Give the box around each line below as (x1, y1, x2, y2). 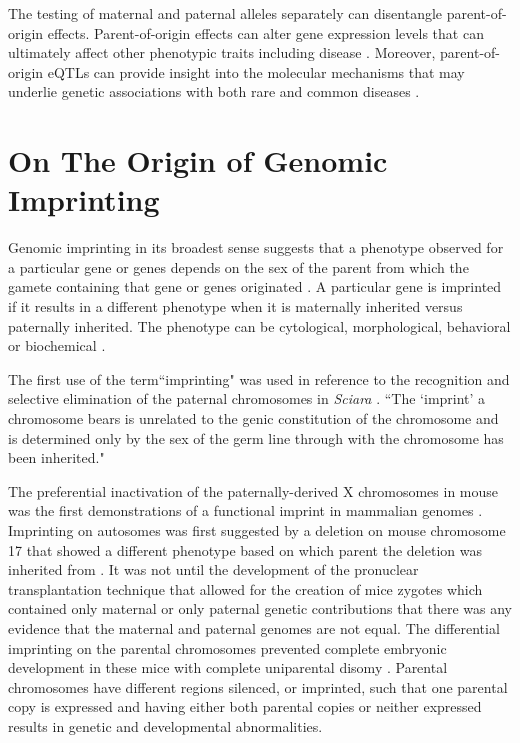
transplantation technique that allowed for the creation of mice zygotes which (8, 578, 483, 599)
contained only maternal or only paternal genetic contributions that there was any (8, 598, 512, 619)
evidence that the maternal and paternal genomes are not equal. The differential (8, 617, 500, 638)
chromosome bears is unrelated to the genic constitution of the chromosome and (8, 408, 499, 429)
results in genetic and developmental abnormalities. (8, 715, 323, 736)
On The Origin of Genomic (8, 140, 388, 181)
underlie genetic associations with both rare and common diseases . (8, 81, 420, 102)
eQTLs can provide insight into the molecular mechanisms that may (47, 61, 465, 82)
